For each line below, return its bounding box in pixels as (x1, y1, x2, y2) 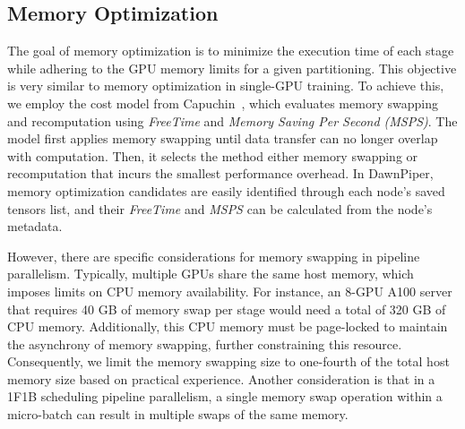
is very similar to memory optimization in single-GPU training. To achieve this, (7, 76, 444, 95)
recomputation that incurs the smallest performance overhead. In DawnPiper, (7, 164, 434, 183)
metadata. (7, 217, 63, 236)
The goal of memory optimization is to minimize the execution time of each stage (7, 41, 454, 60)
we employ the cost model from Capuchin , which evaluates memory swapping (7, 93, 438, 112)
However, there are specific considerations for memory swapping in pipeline (7, 246, 420, 265)
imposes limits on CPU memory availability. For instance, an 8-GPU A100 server (7, 281, 452, 300)
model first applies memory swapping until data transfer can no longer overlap (7, 129, 438, 148)
